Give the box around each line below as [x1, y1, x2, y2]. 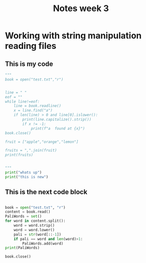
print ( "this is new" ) [5, 174, 49, 179]
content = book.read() [5, 209, 51, 215]
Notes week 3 [53, 3, 109, 14]
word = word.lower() [13, 227, 55, 232]
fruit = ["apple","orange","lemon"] [5, 139, 79, 144]
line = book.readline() [13, 104, 62, 108]
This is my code [5, 60, 53, 68]
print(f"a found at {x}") [30, 126, 85, 131]
